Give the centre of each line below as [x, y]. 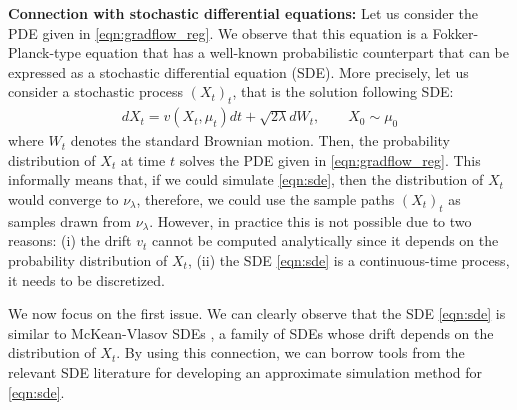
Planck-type [44, 52]
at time [143, 159]
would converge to [63, 198]
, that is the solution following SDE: [343, 91]
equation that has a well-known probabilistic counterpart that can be [297, 52]
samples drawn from [70, 220]
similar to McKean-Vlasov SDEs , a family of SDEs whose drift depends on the [251, 332]
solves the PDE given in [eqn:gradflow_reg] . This [330, 159]
